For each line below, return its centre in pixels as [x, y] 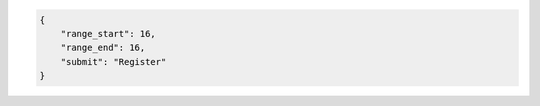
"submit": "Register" [113, 61]
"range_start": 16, [108, 33]
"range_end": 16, [103, 48]
